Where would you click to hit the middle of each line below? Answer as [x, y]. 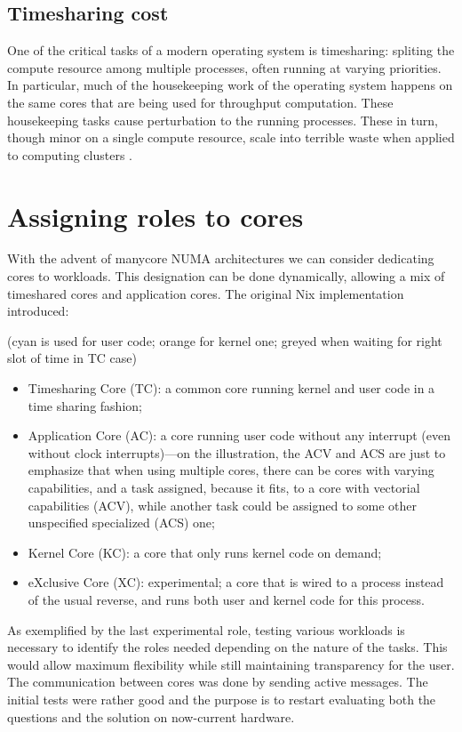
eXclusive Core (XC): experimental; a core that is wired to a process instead [236, 582]
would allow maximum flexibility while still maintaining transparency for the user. [231, 664]
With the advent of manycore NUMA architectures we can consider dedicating [221, 258]
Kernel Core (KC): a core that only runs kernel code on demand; [205, 552]
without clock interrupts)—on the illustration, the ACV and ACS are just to [237, 452]
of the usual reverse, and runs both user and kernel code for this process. [226, 599]
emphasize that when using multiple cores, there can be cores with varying [231, 470]
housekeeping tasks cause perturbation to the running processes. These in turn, [223, 120]
